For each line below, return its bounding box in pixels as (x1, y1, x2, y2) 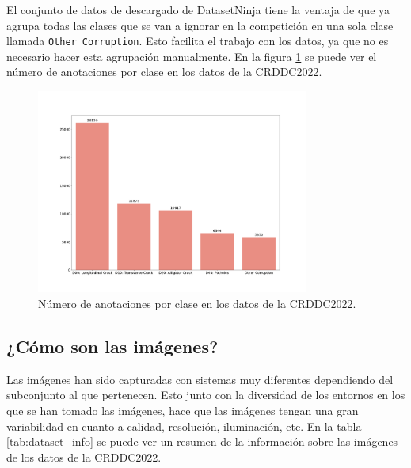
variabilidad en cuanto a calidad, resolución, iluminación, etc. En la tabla (6, 417, 362, 434)
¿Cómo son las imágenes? (6, 334, 219, 358)
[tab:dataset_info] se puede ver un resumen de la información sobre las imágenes (6, 433, 398, 450)
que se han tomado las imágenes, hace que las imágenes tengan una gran (6, 402, 359, 418)
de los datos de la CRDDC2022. (6, 448, 162, 465)
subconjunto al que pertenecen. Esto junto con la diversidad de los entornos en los (6, 386, 405, 403)
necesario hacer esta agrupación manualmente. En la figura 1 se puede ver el (6, 48, 377, 64)
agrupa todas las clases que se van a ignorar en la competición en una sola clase (6, 17, 394, 33)
